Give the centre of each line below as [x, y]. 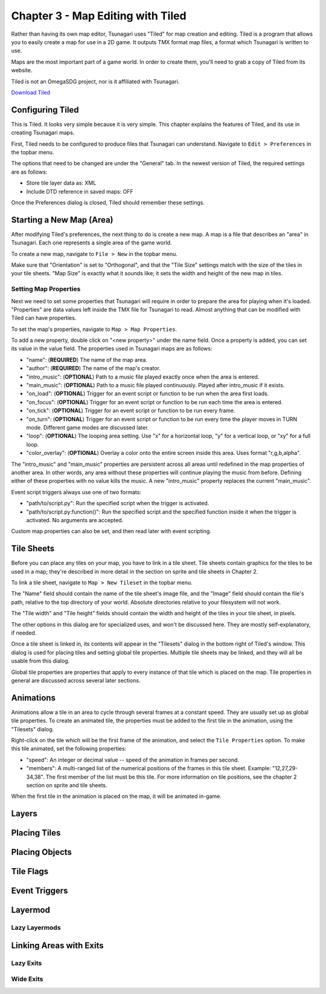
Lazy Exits [27, 963]
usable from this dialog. [40, 661]
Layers [24, 814]
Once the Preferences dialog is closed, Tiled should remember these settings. [108, 202]
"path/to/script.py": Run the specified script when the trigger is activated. [118, 503]
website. [22, 70]
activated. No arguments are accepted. [75, 520]
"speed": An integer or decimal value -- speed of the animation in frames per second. [133, 760]
